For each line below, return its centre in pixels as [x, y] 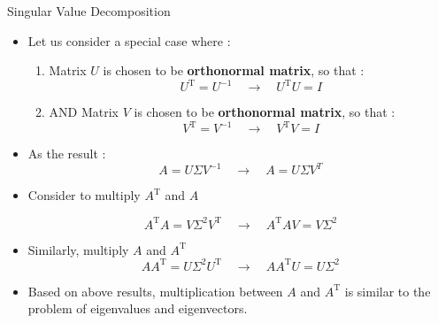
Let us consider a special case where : [129, 40]
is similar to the [388, 291]
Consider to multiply [84, 195]
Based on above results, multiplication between [155, 291]
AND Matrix [84, 112]
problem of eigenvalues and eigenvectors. [138, 308]
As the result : [67, 154]
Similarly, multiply [78, 249]
